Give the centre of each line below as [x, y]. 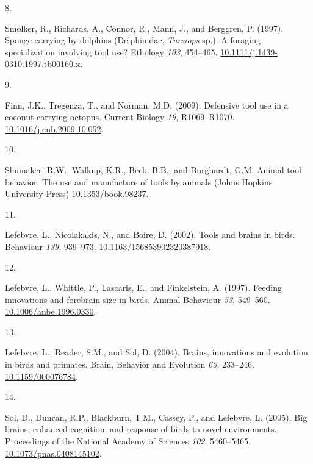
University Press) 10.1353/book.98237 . [77, 194]
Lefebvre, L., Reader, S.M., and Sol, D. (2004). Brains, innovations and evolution [156, 352]
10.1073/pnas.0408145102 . [53, 453]
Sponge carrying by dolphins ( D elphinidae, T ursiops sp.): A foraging [133, 40]
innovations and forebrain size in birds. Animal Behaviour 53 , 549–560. [138, 299]
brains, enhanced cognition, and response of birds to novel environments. [141, 429]
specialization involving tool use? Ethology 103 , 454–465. [111, 52]
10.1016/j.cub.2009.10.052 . [54, 128]
